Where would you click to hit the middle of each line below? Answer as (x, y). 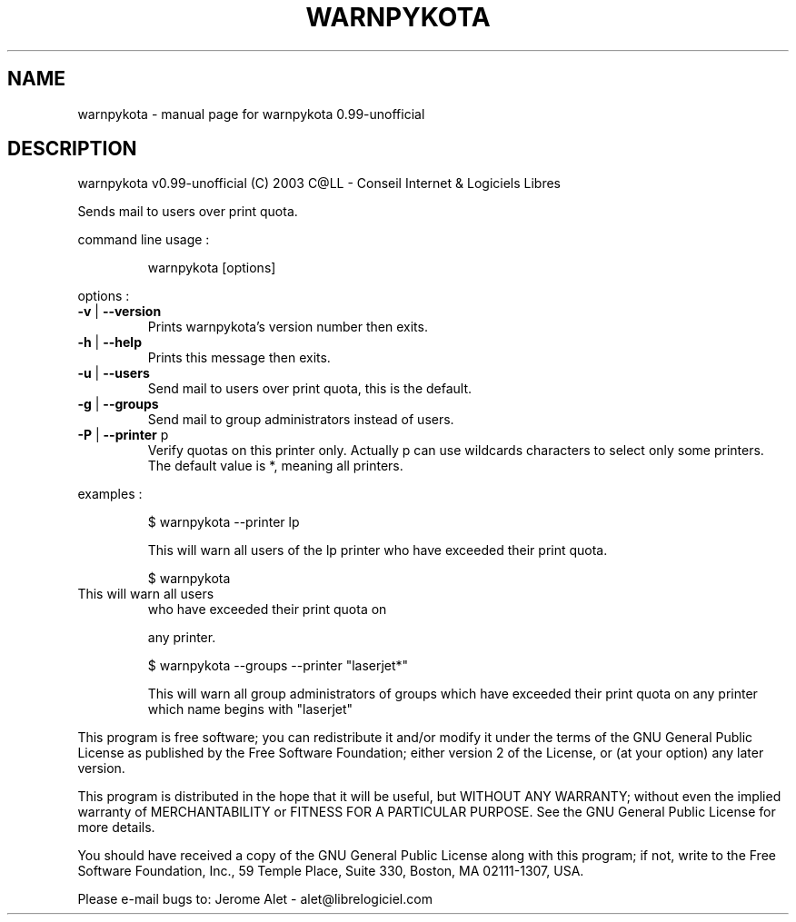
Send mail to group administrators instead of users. (301, 420)
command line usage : (144, 240)
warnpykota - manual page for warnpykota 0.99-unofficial (251, 114)
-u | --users (114, 373)
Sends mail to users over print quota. (188, 212)
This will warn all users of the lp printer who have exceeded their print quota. (378, 550)
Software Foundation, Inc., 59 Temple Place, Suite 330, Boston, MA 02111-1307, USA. (331, 871)
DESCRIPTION (72, 149)
